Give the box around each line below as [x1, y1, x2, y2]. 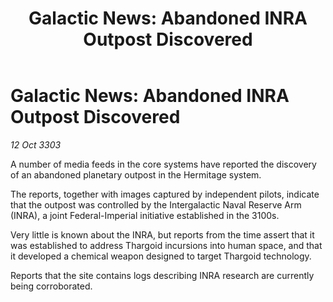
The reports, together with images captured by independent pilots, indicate [10, 188, 320, 200]
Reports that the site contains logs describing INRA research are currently [10, 269, 315, 281]
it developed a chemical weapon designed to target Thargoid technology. [10, 250, 312, 262]
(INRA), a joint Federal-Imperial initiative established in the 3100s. [10, 209, 280, 221]
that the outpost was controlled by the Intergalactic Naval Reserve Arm [10, 198, 302, 211]
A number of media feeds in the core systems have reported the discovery [10, 158, 317, 170]
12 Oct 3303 [10, 138, 62, 151]
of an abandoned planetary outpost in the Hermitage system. [10, 168, 262, 181]
